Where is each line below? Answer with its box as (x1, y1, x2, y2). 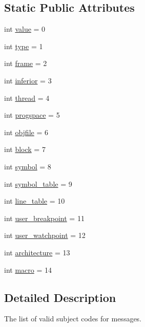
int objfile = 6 (4, 126, 48, 137)
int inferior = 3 (4, 75, 52, 85)
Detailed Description (4, 289, 116, 305)
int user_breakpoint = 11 (4, 212, 85, 223)
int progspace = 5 (4, 110, 60, 120)
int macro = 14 (4, 264, 52, 275)
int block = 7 (4, 144, 46, 155)
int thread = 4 (4, 92, 50, 103)
